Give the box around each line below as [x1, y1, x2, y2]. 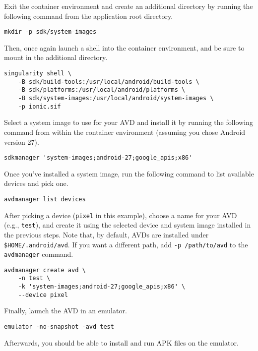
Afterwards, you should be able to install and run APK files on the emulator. [4, 337, 239, 348]
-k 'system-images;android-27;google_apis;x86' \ [18, 283, 186, 291]
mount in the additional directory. [4, 52, 108, 62]
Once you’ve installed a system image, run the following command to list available [4, 168, 254, 178]
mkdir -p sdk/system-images [4, 28, 97, 36]
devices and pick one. [4, 178, 68, 188]
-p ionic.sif [18, 103, 61, 110]
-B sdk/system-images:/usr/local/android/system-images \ [18, 95, 214, 102]
